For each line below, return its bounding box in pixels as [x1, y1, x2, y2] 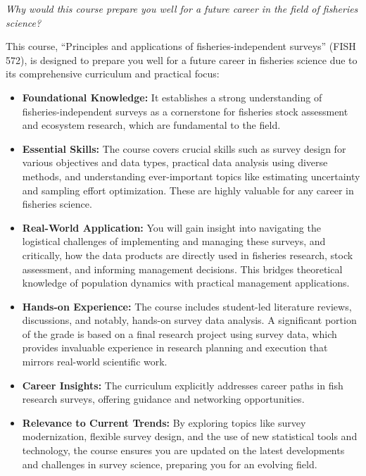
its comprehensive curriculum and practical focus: [6, 66, 220, 81]
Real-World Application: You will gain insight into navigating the [22, 220, 321, 234]
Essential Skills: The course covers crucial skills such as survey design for [22, 141, 346, 156]
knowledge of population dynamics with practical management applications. [22, 275, 350, 290]
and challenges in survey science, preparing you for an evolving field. [22, 456, 317, 471]
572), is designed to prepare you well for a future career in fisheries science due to [6, 52, 358, 67]
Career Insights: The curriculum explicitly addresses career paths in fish [22, 377, 343, 392]
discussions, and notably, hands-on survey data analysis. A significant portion [22, 313, 357, 327]
